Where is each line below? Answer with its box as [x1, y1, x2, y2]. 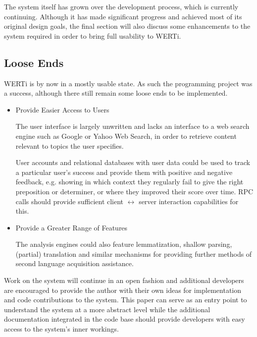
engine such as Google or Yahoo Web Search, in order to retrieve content [15, 130, 237, 141]
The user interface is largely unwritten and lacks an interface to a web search [15, 121, 250, 131]
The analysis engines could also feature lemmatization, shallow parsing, [15, 239, 232, 249]
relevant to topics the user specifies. [15, 140, 124, 151]
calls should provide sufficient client [15, 196, 124, 206]
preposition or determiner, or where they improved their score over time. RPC [15, 186, 254, 196]
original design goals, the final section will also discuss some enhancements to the [4, 21, 251, 31]
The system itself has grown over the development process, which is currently [4, 1, 239, 11]
